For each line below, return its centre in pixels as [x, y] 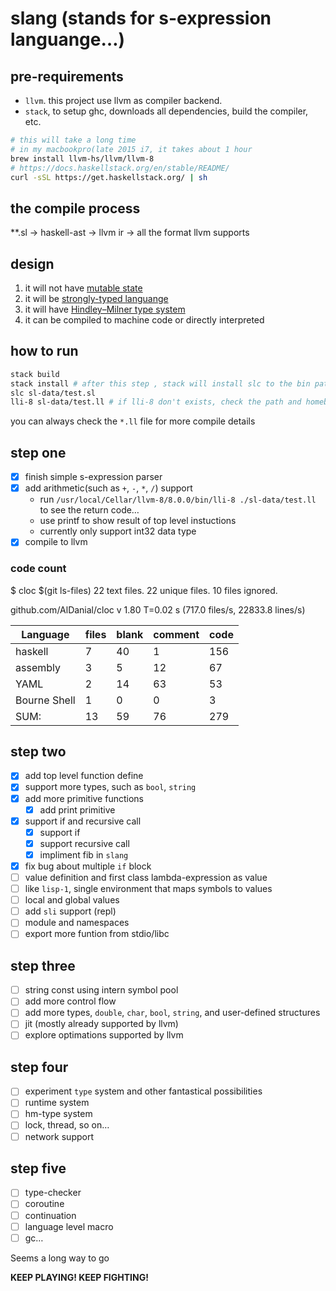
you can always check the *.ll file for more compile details [133, 421]
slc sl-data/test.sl [53, 393]
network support [59, 1136]
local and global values [72, 900]
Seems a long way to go [60, 1258]
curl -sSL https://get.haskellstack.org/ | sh [109, 177]
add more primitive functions [84, 798]
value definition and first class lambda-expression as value [146, 877]
